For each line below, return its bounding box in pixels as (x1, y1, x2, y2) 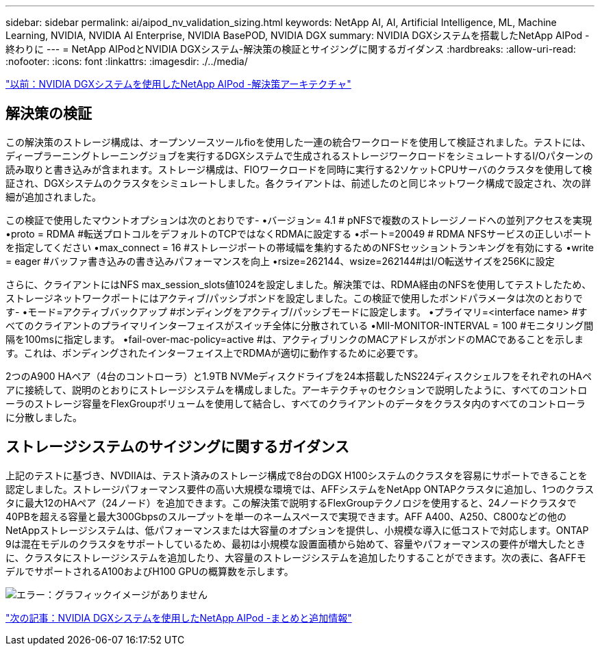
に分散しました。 (5, 411, 82, 423)
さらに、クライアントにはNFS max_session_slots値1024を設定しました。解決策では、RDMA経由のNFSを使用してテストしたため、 (5, 278, 592, 290)
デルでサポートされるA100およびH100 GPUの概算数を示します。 (5, 565, 294, 577)
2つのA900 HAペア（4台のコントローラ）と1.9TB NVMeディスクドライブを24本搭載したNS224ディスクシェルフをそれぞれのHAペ (5, 370, 592, 382)
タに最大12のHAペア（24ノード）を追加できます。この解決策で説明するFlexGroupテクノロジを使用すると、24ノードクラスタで (5, 496, 577, 509)
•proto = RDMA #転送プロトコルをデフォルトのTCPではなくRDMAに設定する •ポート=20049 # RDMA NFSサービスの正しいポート (5, 227, 592, 240)
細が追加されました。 (5, 190, 101, 203)
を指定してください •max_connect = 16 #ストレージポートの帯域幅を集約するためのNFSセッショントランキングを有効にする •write (5, 241, 595, 253)
